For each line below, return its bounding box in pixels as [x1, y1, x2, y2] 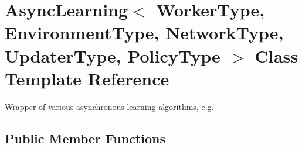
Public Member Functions [5, 129, 165, 147]
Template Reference [5, 66, 169, 90]
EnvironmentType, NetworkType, [5, 20, 284, 44]
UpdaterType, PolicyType [5, 43, 220, 67]
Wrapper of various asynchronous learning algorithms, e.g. [5, 100, 214, 112]
